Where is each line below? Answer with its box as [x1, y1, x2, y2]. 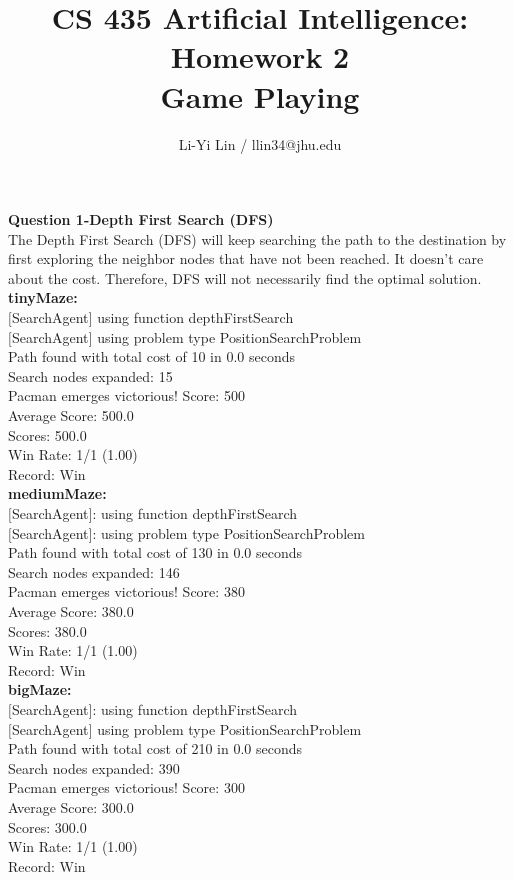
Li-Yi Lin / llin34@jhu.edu [178, 133, 342, 154]
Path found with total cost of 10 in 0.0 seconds [8, 346, 296, 367]
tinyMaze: [8, 287, 78, 308]
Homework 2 [170, 36, 350, 77]
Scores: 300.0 [8, 816, 87, 837]
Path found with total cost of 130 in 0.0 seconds [8, 542, 303, 563]
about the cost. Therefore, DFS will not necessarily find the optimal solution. [8, 267, 482, 288]
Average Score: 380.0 [8, 600, 134, 621]
